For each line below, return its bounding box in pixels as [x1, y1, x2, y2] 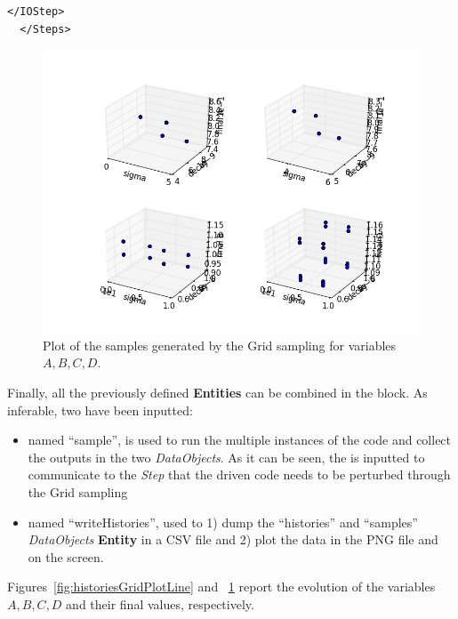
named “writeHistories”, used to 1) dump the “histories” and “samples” [28, 512, 418, 531]
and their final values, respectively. [66, 594, 254, 613]
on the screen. [28, 547, 104, 566]
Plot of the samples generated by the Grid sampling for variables [43, 335, 397, 354]
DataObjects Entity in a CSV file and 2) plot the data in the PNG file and [28, 530, 438, 549]
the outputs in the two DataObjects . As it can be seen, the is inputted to [28, 447, 425, 466]
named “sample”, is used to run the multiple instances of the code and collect [28, 430, 452, 449]
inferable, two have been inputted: [7, 400, 193, 419]
